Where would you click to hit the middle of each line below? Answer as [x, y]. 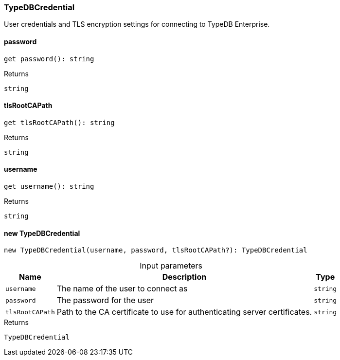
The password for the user [105, 300]
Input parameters [171, 266]
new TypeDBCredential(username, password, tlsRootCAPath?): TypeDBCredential [156, 250]
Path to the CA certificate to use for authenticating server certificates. [184, 312]
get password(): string [49, 59]
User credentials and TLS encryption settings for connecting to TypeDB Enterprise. [137, 24]
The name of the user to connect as [122, 289]
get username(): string [49, 187]
